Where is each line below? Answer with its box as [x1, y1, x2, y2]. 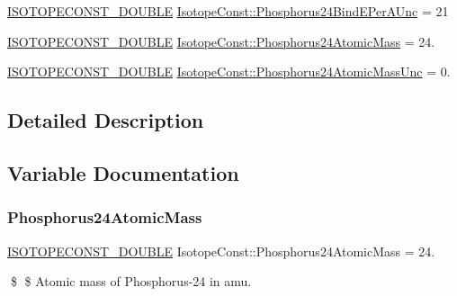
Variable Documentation [7, 158, 239, 186]
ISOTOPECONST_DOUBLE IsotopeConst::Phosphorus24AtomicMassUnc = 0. [7, 62, 451, 81]
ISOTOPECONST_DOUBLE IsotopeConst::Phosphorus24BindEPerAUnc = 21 [7, 2, 449, 20]
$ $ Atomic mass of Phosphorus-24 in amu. [10, 272, 252, 291]
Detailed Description [7, 106, 204, 134]
